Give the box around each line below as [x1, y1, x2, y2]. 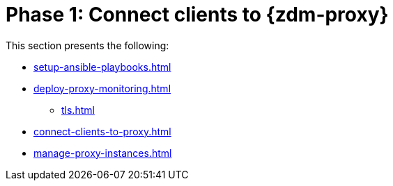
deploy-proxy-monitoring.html [33, 82, 171, 94]
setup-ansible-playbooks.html [33, 60, 171, 73]
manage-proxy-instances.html [33, 146, 172, 159]
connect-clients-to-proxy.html [33, 125, 171, 137]
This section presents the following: [6, 39, 169, 51]
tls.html [61, 103, 95, 116]
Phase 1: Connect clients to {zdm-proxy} [6, 3, 389, 26]
